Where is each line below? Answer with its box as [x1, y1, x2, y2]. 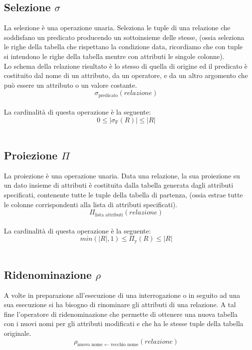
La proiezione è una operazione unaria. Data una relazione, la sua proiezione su [4, 170, 240, 180]
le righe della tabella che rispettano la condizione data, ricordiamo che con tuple [4, 41, 243, 52]
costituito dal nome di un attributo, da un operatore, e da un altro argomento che [4, 70, 248, 80]
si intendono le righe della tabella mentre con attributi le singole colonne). [4, 51, 225, 61]
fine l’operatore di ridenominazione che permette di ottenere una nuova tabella [4, 309, 238, 319]
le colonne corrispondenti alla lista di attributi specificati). [4, 199, 177, 209]
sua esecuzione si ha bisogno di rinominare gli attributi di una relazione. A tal [4, 299, 236, 310]
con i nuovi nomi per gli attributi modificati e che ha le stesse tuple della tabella [4, 318, 244, 329]
